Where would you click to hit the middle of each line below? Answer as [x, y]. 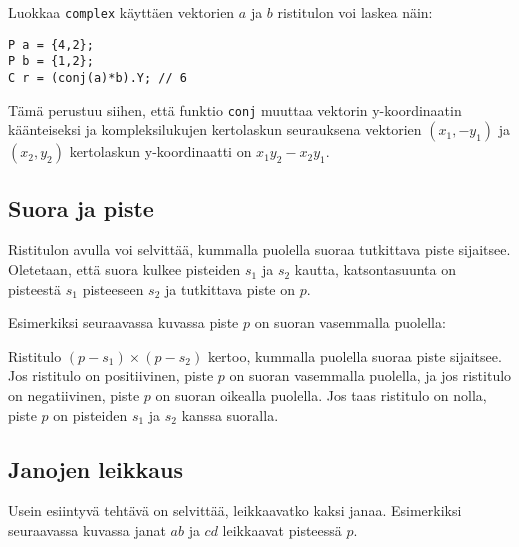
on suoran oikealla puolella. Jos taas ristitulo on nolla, [321, 395]
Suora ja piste [81, 207]
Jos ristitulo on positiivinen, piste [111, 375]
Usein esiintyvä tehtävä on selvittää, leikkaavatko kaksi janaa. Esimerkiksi [235, 510]
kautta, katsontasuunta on [375, 269]
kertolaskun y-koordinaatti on [160, 151]
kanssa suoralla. [230, 414]
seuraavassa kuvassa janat [87, 530]
